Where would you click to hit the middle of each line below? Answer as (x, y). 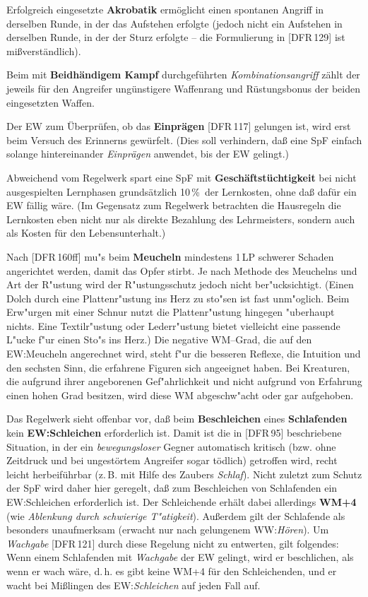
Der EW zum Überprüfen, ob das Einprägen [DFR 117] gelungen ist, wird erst (179, 126)
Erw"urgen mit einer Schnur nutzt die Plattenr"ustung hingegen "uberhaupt (171, 312)
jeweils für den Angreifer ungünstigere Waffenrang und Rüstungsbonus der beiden (183, 88)
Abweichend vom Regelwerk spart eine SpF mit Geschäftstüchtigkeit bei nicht (182, 177)
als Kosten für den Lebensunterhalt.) (86, 233)
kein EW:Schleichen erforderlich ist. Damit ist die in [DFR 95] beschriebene (174, 433)
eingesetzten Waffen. (51, 102)
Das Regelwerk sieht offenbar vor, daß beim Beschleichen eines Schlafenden (177, 419)
